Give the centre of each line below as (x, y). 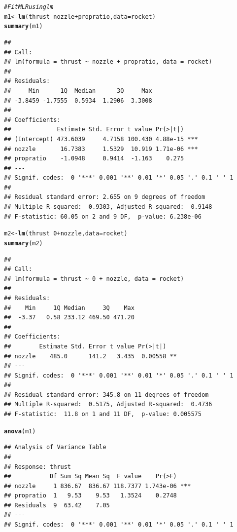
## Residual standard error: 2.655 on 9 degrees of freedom (105, 197)
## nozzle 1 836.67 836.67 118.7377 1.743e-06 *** (98, 486)
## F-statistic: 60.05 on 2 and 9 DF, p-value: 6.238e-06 (103, 216)
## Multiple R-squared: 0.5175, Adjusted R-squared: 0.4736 (108, 404)
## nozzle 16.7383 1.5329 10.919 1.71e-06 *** (101, 149)
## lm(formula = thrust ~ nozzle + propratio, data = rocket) (108, 62)
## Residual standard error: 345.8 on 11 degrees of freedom (106, 395)
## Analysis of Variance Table (55, 447)
